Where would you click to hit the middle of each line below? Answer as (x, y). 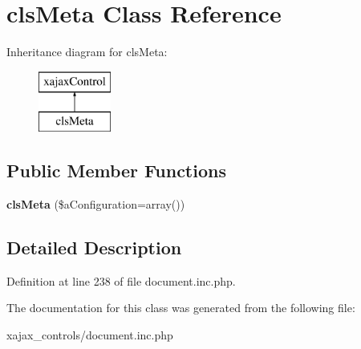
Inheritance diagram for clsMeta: (87, 52)
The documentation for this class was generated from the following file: (181, 308)
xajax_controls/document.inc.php (90, 335)
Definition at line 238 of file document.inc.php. (121, 280)
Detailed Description (94, 248)
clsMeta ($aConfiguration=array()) (96, 204)
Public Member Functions (116, 170)
